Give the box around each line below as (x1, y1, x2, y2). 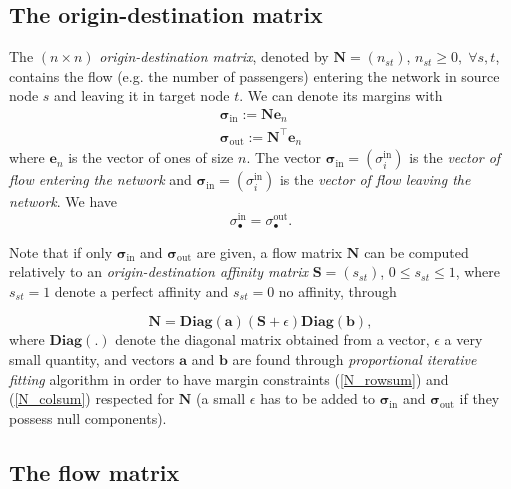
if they (459, 388, 500, 409)
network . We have (9, 191, 118, 212)
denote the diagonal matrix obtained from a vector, (115, 329, 430, 350)
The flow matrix (9, 456, 180, 487)
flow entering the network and (9, 169, 192, 190)
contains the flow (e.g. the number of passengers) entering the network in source (9, 65, 500, 86)
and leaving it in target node (54, 85, 230, 106)
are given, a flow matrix (196, 241, 343, 262)
